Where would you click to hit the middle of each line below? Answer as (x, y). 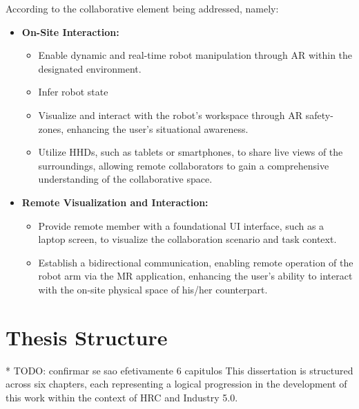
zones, (51, 128)
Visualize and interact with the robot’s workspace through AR (171, 115)
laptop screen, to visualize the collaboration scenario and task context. (187, 239)
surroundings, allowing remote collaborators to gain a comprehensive (184, 165)
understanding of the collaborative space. (125, 179)
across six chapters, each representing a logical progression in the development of (176, 384)
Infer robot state (73, 92)
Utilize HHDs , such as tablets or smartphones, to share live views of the (191, 152)
